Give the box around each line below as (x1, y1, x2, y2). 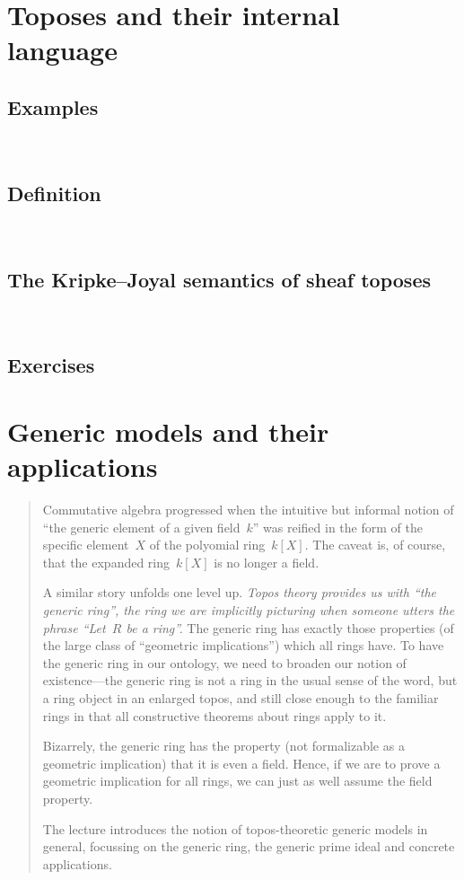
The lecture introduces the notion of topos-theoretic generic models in (42, 819, 428, 838)
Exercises (7, 351, 95, 379)
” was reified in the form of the (252, 517, 423, 536)
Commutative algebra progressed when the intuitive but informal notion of (42, 500, 454, 519)
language (7, 31, 118, 68)
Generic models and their (7, 412, 329, 449)
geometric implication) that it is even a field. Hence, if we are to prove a (42, 753, 441, 772)
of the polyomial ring (149, 535, 266, 554)
